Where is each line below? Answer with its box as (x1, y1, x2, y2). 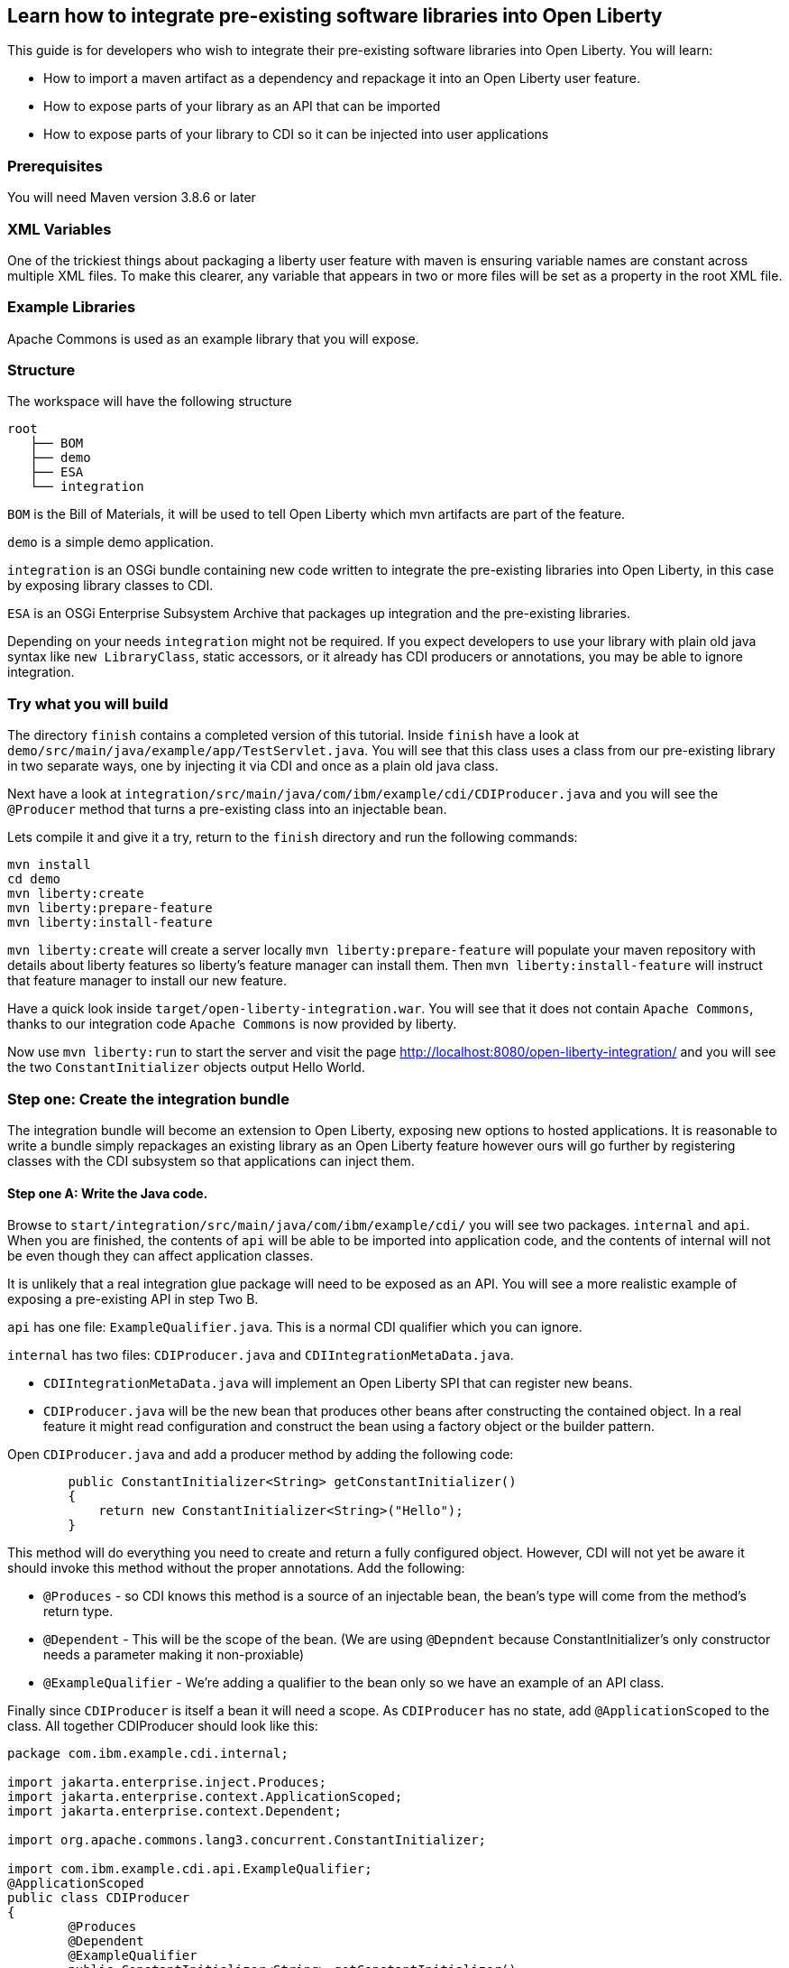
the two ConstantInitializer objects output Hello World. (7, 1059, 365, 1076)
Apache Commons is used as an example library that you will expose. (7, 330, 419, 346)
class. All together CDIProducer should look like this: (7, 1718, 318, 1734)
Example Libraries (7, 298, 136, 317)
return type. (43, 1603, 114, 1620)
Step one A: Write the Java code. (7, 1185, 208, 1201)
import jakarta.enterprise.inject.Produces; (7, 1775, 327, 1790)
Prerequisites (7, 156, 103, 175)
